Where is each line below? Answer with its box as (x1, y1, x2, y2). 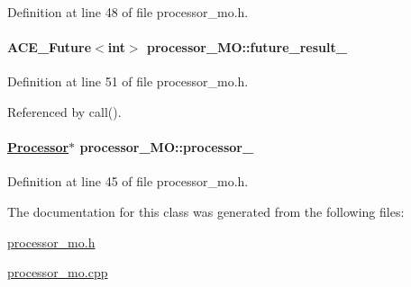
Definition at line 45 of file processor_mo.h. (7, 172, 249, 191)
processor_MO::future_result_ (146, 38, 347, 57)
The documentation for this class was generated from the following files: (7, 202, 405, 220)
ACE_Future (7, 38, 92, 57)
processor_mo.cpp (7, 263, 108, 282)
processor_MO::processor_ (79, 138, 254, 157)
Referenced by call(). (7, 102, 122, 121)
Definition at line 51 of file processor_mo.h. (7, 72, 249, 91)
